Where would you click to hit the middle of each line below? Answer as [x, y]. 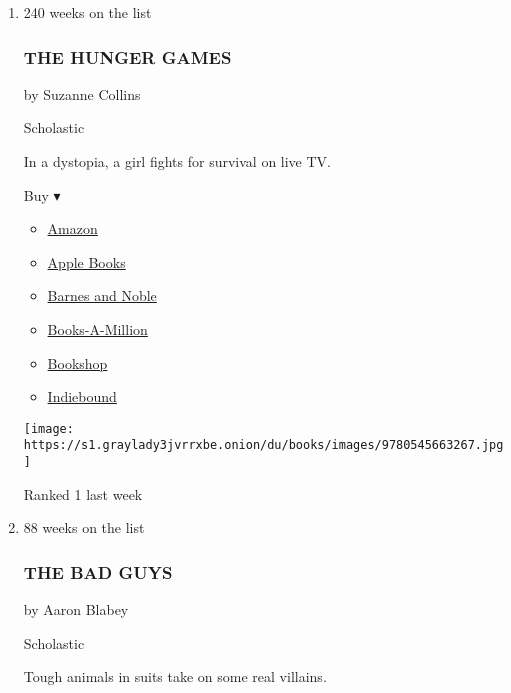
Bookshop [77, 362]
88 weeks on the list [84, 527]
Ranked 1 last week [83, 493]
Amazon [72, 228]
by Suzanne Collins [82, 93]
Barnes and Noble [102, 295]
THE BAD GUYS [98, 571]
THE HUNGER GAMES [127, 56]
